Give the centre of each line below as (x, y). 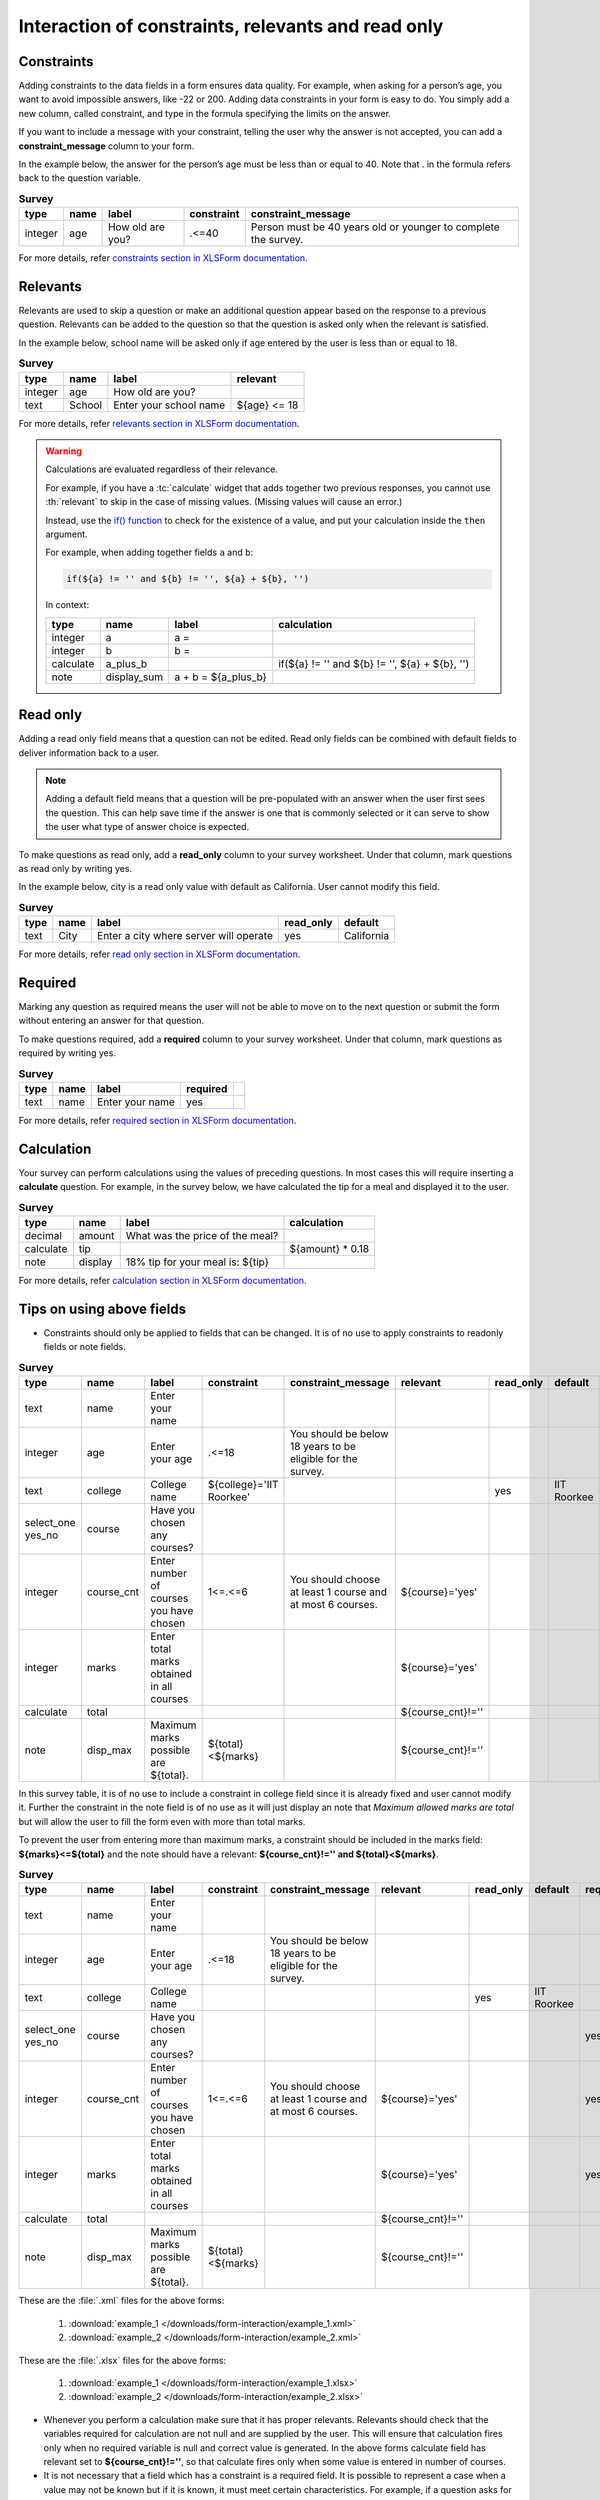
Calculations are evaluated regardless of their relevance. (162, 469)
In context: (67, 605)
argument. (67, 534)
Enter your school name (169, 405)
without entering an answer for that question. (111, 1021)
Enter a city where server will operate (185, 936)
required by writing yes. (67, 1053)
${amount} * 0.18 (329, 1249)
